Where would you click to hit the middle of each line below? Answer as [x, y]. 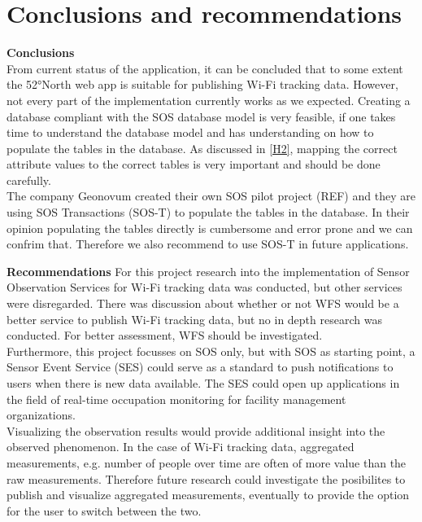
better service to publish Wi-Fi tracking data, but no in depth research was [194, 319]
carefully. [29, 180]
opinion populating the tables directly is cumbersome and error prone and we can [210, 228]
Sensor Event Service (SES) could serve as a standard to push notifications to [200, 367]
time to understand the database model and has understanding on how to [190, 132]
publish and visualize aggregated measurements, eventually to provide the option [208, 495]
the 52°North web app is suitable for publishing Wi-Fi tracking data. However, [202, 84]
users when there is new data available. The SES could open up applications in [203, 383]
